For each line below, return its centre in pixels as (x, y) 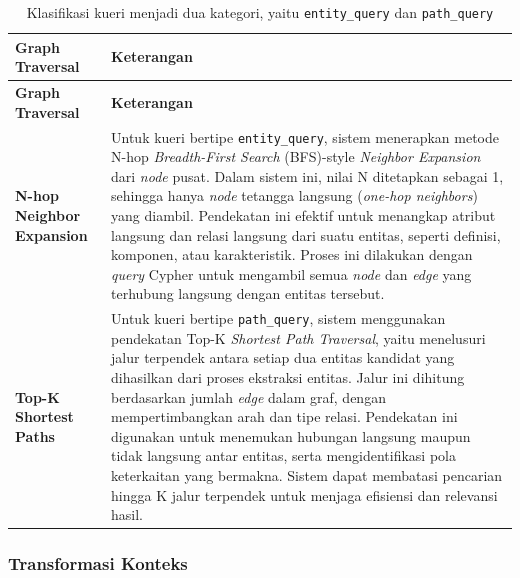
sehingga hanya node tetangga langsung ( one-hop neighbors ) (294, 195)
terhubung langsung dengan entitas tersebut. (248, 293)
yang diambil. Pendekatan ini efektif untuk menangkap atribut (303, 214)
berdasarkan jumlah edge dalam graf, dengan (248, 396)
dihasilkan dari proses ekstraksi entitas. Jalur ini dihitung (288, 377)
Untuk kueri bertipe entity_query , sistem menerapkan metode (305, 136)
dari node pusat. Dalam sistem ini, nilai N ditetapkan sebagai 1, (307, 175)
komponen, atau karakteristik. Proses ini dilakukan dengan (292, 254)
